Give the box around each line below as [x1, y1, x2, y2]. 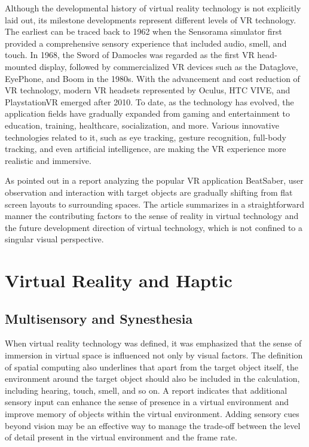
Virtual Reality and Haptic [5, 268, 232, 293]
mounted [5, 60, 37, 72]
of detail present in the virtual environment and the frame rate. [5, 431, 237, 443]
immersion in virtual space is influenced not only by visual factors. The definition [5, 349, 303, 361]
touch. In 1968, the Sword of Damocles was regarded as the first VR [5, 48, 255, 61]
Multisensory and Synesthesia [5, 309, 193, 327]
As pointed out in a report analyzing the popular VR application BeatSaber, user [5, 174, 304, 187]
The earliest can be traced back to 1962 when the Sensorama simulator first [5, 25, 283, 38]
